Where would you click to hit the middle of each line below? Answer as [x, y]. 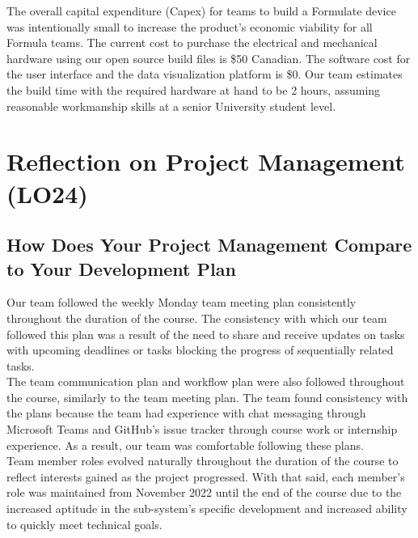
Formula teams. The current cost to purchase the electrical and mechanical [192, 42]
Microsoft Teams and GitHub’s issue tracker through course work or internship [202, 429]
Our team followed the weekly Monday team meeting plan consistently [182, 302]
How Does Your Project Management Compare [209, 245]
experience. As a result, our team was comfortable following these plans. [185, 445]
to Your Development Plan [121, 268]
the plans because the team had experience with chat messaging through [186, 413]
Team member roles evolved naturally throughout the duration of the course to [203, 461]
